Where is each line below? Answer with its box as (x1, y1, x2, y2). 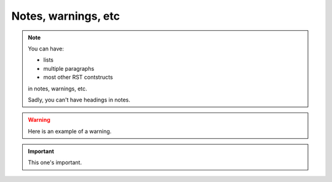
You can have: (28, 45, 64, 52)
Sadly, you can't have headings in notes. (28, 96, 130, 103)
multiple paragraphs (43, 65, 95, 72)
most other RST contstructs (43, 74, 113, 81)
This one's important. (28, 159, 82, 166)
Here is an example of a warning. (28, 127, 112, 135)
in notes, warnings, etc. (28, 85, 87, 92)
